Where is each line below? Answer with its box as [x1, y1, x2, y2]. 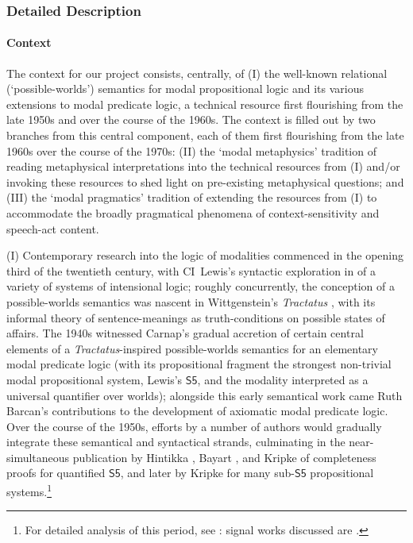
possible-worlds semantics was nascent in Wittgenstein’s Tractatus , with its [6, 293, 376, 310]
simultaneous [6, 449, 70, 465]
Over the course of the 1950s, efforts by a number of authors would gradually [6, 418, 382, 434]
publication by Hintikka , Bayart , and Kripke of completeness [72, 449, 376, 465]
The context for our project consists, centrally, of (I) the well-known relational [6, 64, 388, 81]
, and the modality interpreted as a [197, 371, 369, 387]
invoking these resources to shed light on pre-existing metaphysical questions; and [6, 173, 404, 190]
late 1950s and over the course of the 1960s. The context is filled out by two [6, 111, 376, 128]
